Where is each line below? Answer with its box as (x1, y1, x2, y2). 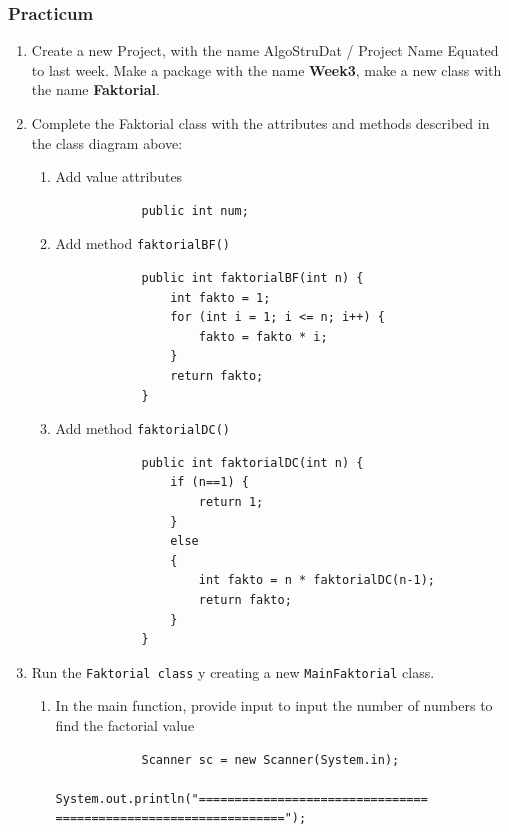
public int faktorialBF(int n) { (141, 271, 364, 286)
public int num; (141, 203, 249, 218)
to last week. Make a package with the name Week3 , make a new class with (31, 59, 502, 80)
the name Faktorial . (31, 79, 160, 100)
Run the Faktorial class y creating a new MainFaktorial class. (31, 661, 435, 682)
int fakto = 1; (170, 290, 271, 305)
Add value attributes (55, 166, 183, 187)
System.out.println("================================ (55, 791, 428, 806)
